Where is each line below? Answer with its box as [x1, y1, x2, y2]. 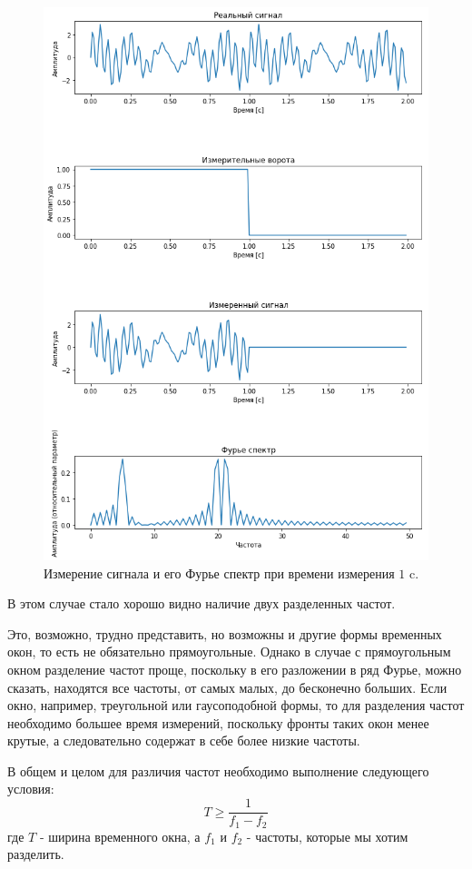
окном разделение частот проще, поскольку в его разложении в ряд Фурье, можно [7, 659, 462, 678]
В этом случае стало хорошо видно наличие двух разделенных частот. [7, 594, 396, 613]
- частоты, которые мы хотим [246, 826, 408, 845]
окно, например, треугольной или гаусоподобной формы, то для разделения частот [7, 696, 465, 715]
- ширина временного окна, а [39, 826, 201, 845]
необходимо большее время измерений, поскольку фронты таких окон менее [7, 713, 429, 732]
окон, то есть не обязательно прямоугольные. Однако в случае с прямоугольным [7, 642, 451, 661]
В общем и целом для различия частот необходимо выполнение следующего [7, 761, 429, 780]
